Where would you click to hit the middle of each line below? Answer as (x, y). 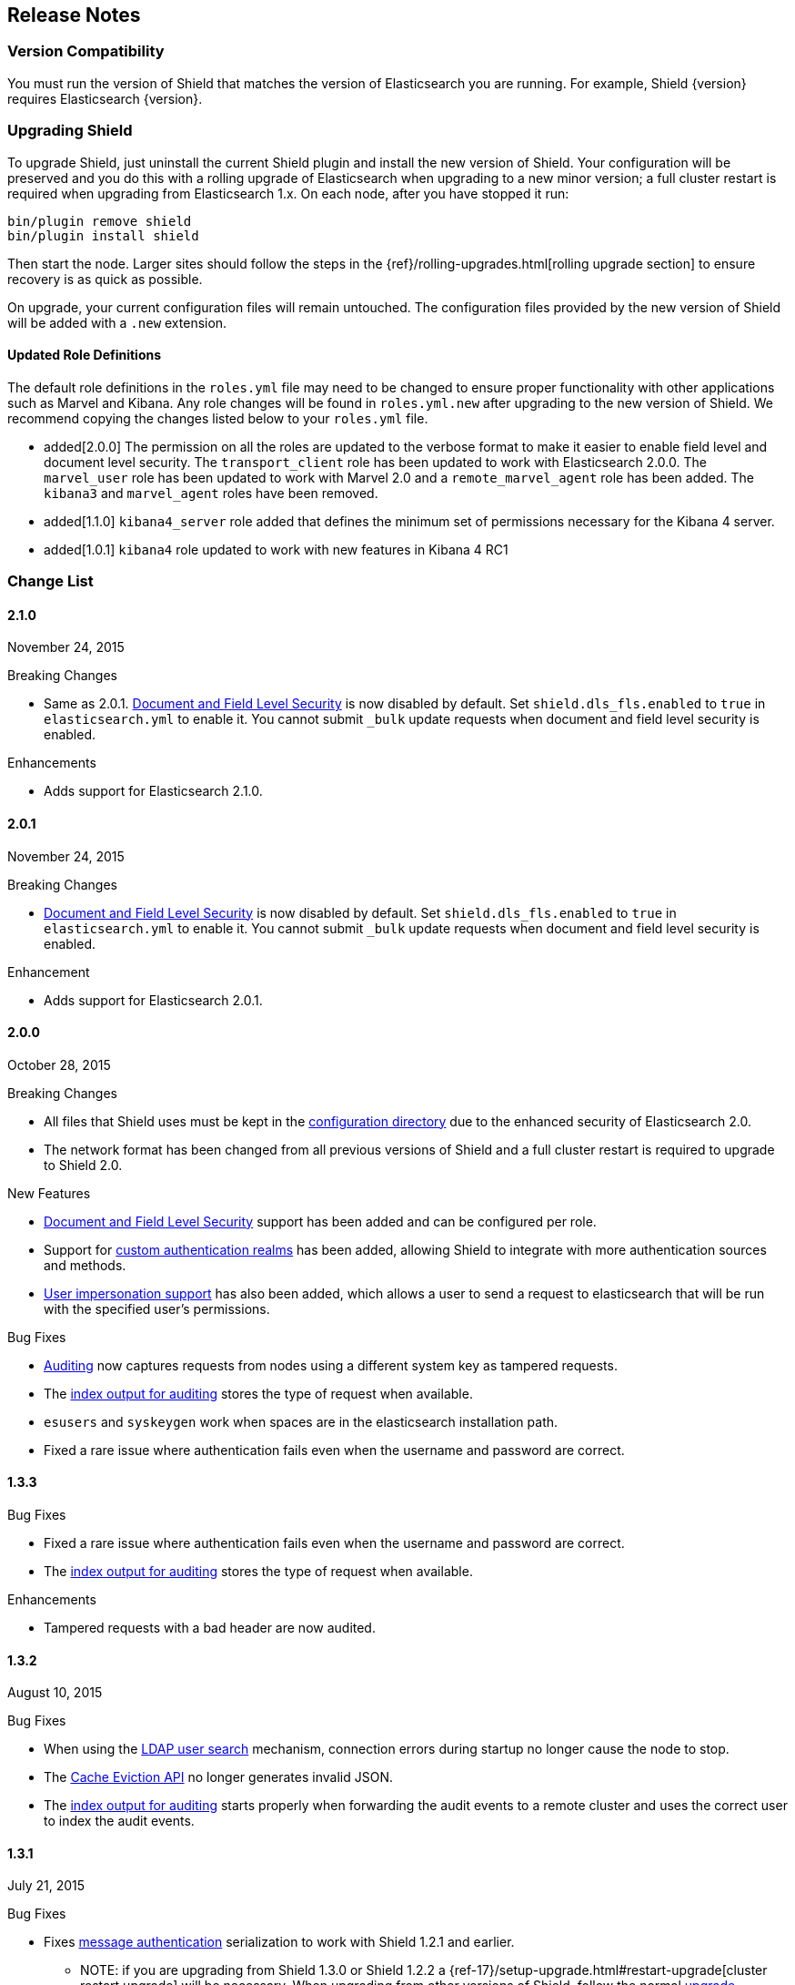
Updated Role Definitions (85, 355)
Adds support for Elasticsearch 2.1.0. (153, 791)
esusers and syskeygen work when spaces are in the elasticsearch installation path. (301, 1421)
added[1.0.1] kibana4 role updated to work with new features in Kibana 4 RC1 (276, 549)
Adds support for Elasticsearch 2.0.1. (153, 1000)
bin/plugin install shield (103, 235)
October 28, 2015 (59, 1064)
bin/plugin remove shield (100, 221)
